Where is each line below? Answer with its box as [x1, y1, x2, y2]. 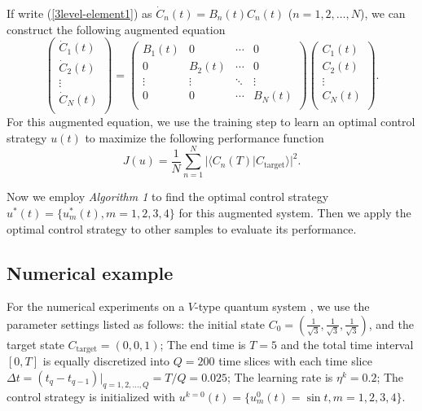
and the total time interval [280, 335, 414, 352]
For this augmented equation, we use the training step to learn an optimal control [7, 113, 415, 130]
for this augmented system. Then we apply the [178, 203, 411, 221]
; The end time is [160, 335, 246, 352]
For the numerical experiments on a [7, 298, 185, 315]
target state [7, 335, 64, 352]
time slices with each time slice [218, 352, 372, 369]
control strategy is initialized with [7, 387, 176, 404]
